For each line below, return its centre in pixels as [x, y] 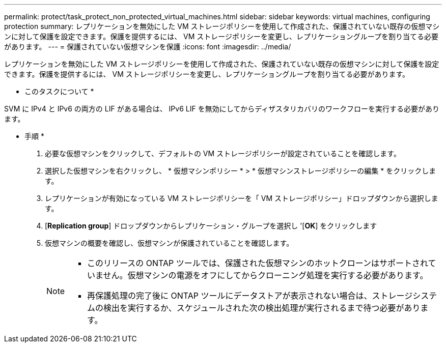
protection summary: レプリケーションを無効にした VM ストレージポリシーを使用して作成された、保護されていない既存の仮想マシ [222, 26]
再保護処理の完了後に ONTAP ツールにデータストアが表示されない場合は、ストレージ [250, 296]
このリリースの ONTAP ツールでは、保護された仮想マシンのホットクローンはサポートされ [258, 263]
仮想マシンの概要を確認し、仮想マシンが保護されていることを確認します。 [169, 243]
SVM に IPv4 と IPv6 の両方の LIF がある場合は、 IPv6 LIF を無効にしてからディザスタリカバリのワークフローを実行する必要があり [222, 109]
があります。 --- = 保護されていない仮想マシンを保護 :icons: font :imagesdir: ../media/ [148, 47]
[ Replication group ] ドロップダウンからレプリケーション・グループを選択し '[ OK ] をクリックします [211, 226]
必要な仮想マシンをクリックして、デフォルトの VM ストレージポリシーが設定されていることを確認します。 [223, 153]
